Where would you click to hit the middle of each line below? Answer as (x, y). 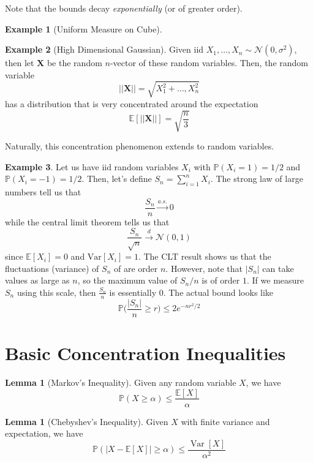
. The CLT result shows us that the (205, 256)
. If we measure (275, 280)
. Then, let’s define (117, 179)
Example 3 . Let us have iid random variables (92, 166)
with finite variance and (225, 421)
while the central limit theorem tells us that (87, 221)
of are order (136, 268)
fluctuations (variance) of (52, 268)
